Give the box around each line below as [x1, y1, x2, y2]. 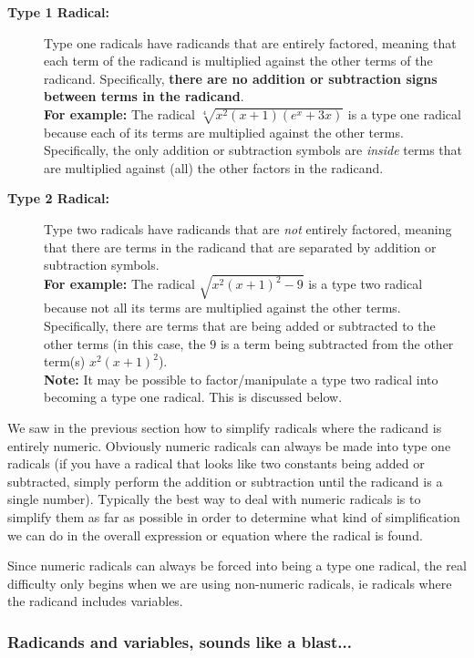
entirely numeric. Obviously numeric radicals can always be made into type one [7, 436, 451, 455]
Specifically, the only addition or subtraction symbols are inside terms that [44, 140, 463, 159]
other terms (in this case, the [44, 334, 206, 353]
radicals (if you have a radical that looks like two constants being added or [7, 454, 425, 473]
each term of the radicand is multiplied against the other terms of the [44, 51, 433, 70]
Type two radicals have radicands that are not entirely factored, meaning [44, 220, 452, 239]
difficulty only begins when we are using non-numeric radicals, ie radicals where [7, 573, 452, 592]
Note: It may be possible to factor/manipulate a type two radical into [44, 369, 438, 388]
